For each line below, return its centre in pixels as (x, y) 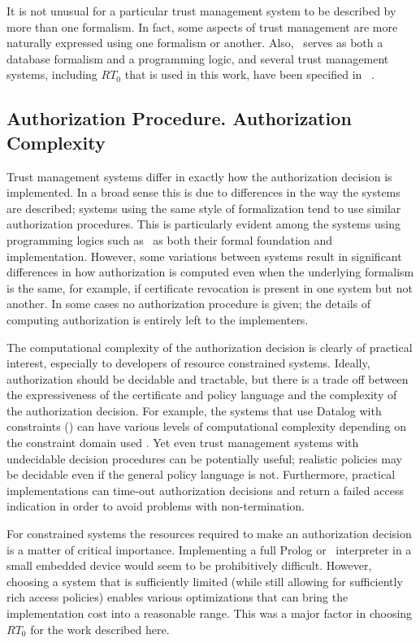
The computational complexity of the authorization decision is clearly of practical (210, 347)
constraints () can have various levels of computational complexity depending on (206, 426)
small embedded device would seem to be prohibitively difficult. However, (189, 565)
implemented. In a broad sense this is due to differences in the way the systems (204, 192)
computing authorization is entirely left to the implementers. (158, 319)
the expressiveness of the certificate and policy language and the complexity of (202, 395)
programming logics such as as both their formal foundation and (170, 239)
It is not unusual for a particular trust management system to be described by (201, 11)
